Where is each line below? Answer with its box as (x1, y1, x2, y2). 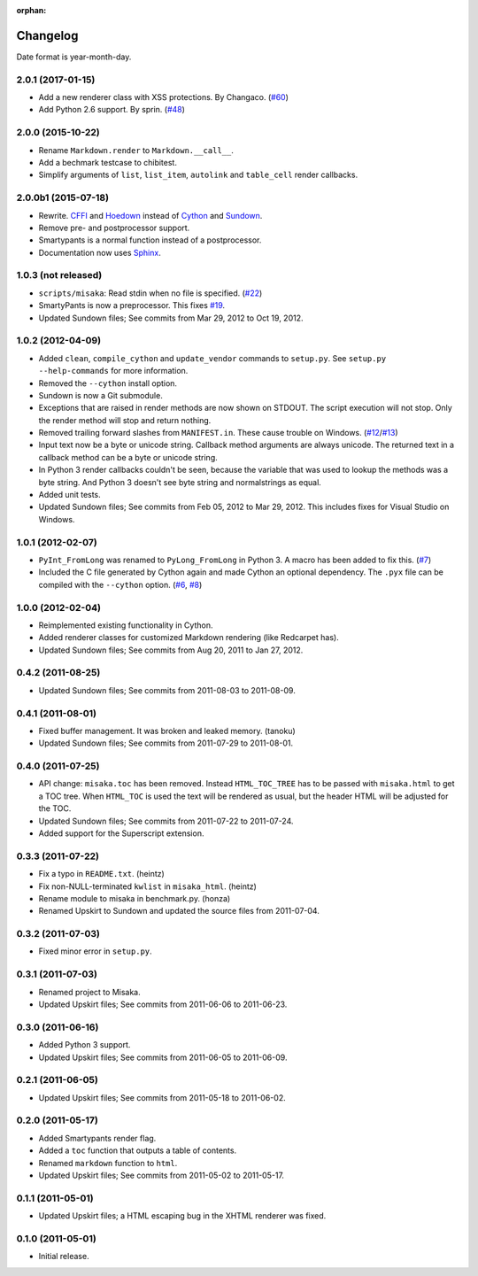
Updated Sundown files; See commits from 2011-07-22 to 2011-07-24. (38, 816, 294, 826)
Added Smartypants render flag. (38, 1133, 157, 1143)
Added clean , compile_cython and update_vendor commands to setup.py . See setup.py (38, 352, 387, 363)
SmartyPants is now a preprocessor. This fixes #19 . (38, 300, 226, 311)
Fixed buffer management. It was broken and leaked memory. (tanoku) (38, 725, 296, 736)
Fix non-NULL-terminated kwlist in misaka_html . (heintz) (38, 881, 257, 892)
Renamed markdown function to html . (38, 1157, 178, 1168)
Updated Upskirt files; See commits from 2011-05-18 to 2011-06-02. (38, 1092, 287, 1102)
